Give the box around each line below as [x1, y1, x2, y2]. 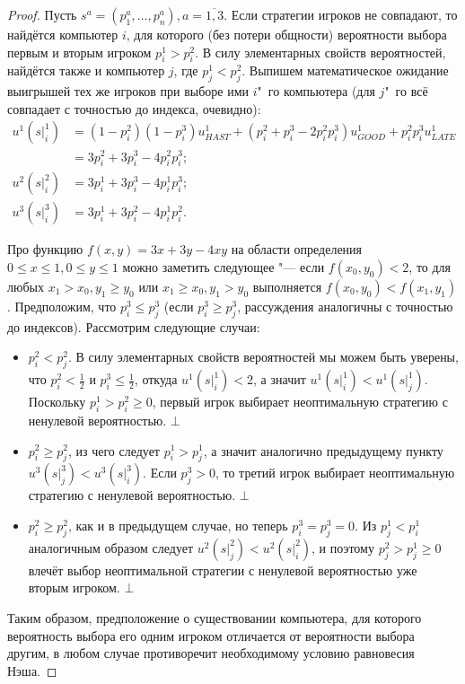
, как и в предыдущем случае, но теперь [67, 515, 288, 534]
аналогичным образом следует [28, 538, 194, 557]
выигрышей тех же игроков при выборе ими [7, 82, 250, 101]
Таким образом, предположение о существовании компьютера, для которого [7, 608, 422, 627]
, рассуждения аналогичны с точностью [237, 296, 453, 315]
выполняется [252, 276, 322, 295]
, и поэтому [311, 538, 374, 557]
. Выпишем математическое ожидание [241, 61, 449, 80]
